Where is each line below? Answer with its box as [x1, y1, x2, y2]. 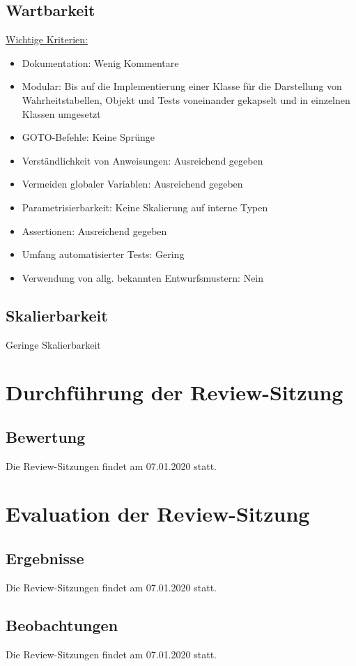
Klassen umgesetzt [22, 106, 101, 121]
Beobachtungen [6, 614, 118, 635]
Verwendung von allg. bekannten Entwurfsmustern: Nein [22, 270, 264, 285]
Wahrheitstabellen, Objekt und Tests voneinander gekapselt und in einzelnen [22, 92, 350, 107]
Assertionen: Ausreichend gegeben [22, 223, 167, 238]
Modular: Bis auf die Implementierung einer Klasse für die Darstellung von [22, 79, 342, 93]
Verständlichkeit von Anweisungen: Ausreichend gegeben [22, 153, 263, 167]
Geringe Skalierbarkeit [6, 337, 101, 351]
